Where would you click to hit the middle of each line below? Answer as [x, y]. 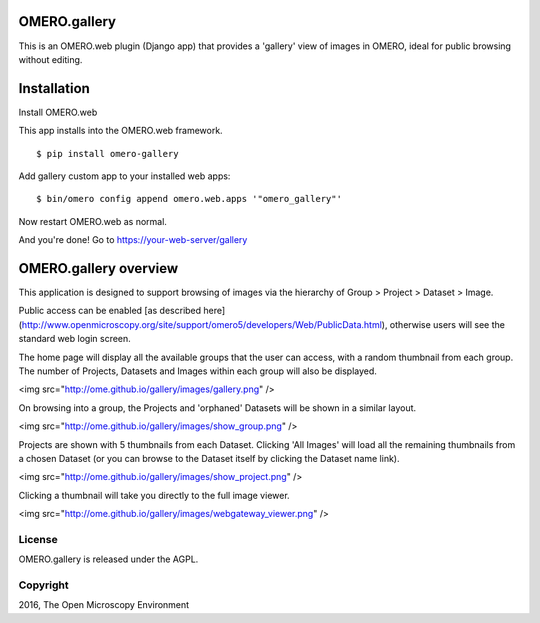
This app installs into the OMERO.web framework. [121, 131]
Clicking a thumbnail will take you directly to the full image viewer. [154, 495]
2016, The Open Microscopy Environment [104, 605]
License [38, 539]
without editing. [50, 59]
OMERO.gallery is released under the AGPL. [108, 559]
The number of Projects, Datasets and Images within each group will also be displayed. [197, 371]
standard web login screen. [75, 339]
